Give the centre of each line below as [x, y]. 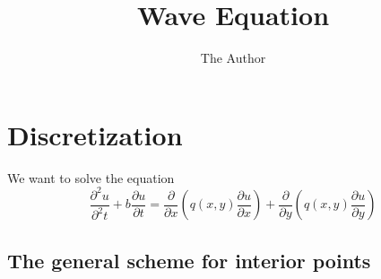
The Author [233, 58]
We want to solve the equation [91, 177]
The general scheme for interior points [189, 260]
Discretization [95, 134]
